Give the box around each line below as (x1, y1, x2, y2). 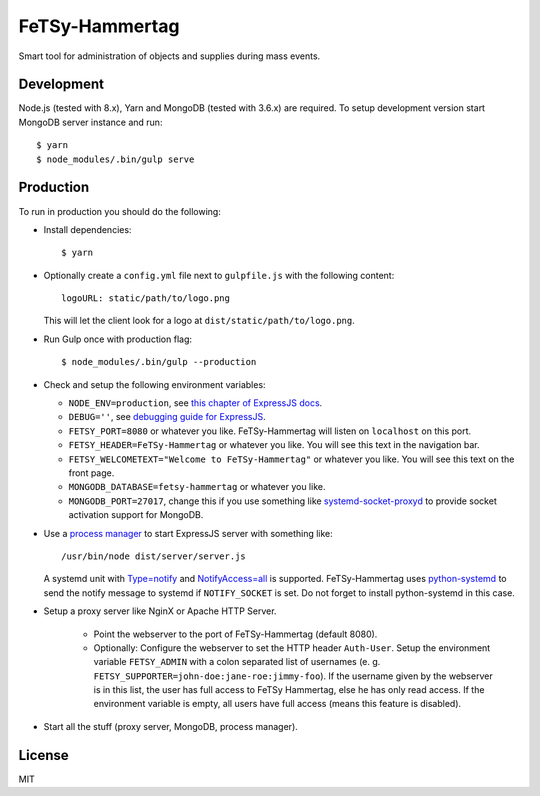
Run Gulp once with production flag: (43, 333, 193, 345)
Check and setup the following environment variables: (43, 378, 266, 390)
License (18, 746, 69, 764)
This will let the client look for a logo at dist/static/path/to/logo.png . (43, 315, 355, 327)
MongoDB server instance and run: (18, 116, 163, 128)
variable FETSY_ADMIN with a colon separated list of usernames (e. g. (93, 656, 381, 668)
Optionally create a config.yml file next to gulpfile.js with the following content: (43, 269, 395, 281)
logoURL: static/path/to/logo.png (61, 293, 230, 304)
